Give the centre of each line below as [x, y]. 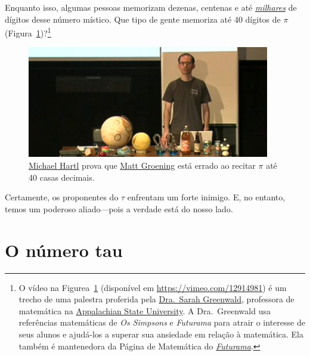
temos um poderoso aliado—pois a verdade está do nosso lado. [119, 208]
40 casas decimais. [62, 177]
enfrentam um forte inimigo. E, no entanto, [206, 197]
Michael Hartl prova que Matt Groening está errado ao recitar [142, 165]
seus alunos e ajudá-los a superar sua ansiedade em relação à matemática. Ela [161, 334]
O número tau [64, 250]
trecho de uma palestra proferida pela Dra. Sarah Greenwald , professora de [156, 299]
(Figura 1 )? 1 [28, 32]
